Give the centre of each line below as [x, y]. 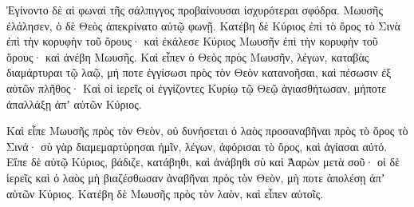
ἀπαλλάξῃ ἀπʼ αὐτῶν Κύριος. [74, 103]
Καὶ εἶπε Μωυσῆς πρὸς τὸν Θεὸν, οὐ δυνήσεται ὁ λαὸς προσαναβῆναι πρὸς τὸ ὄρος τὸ [207, 131]
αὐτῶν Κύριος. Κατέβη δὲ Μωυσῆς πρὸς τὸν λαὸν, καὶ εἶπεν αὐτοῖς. [165, 193]
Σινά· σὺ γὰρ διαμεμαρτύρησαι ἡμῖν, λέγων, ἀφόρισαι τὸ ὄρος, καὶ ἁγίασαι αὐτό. [197, 146]
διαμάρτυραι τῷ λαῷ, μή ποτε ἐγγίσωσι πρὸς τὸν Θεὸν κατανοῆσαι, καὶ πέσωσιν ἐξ [199, 72]
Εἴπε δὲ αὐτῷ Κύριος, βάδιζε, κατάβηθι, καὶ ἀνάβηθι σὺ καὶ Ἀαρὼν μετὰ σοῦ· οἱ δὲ [203, 162]
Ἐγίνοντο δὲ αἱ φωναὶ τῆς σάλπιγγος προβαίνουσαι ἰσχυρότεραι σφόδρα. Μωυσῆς [195, 10]
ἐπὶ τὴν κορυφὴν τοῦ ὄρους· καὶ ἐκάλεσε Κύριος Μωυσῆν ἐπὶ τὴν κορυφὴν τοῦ [192, 41]
